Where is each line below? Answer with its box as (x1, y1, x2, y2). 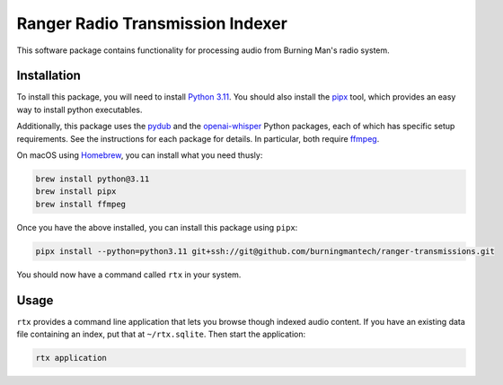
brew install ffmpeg (35, 198, 126, 209)
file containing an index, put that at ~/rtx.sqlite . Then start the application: (16, 328, 305, 340)
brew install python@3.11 (35, 174, 150, 184)
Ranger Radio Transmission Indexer (16, 13, 287, 33)
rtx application (35, 353, 108, 363)
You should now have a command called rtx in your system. (16, 269, 242, 280)
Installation (16, 68, 81, 83)
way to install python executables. (16, 104, 143, 115)
